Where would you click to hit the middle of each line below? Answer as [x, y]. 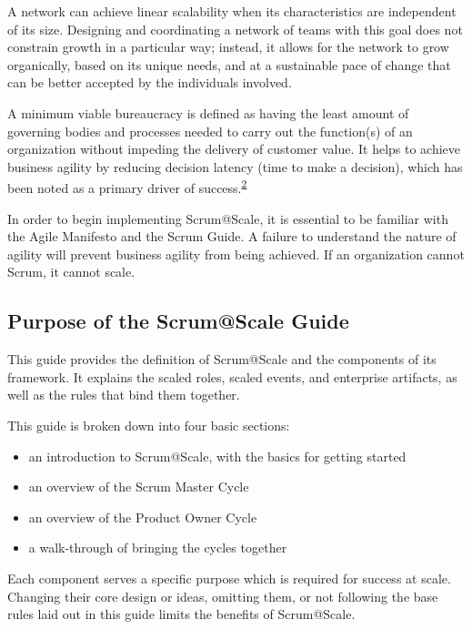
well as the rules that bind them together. [124, 395]
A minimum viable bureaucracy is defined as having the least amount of [208, 112]
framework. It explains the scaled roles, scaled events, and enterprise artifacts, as [232, 376]
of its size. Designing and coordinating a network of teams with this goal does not [235, 29]
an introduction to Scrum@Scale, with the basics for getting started [217, 456]
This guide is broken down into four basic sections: [149, 425]
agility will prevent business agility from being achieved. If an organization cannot [236, 254]
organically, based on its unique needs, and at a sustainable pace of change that [229, 64]
